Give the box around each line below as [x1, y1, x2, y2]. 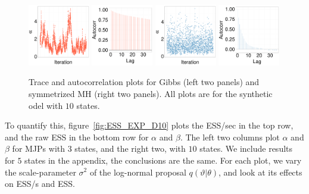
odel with [29, 99, 63, 111]
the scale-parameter [5, 165, 76, 178]
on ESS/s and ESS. [5, 177, 75, 190]
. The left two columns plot [180, 130, 280, 143]
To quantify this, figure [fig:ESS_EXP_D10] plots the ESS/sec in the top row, [5, 119, 294, 132]
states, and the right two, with [74, 142, 186, 155]
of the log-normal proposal [89, 165, 186, 178]
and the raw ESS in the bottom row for [5, 130, 149, 143]
